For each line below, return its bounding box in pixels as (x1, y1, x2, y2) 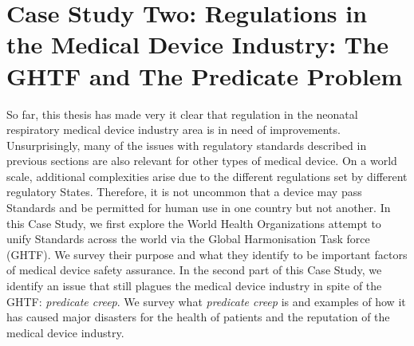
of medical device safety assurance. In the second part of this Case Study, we (6, 261, 382, 278)
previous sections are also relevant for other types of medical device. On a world (6, 152, 397, 169)
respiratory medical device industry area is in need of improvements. (6, 121, 341, 138)
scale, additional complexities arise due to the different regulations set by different (6, 167, 408, 184)
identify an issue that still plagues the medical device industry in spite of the (6, 277, 382, 294)
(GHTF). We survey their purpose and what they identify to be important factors (6, 246, 408, 262)
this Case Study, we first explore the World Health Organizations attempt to (6, 214, 381, 231)
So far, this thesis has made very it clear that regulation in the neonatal (6, 105, 358, 122)
